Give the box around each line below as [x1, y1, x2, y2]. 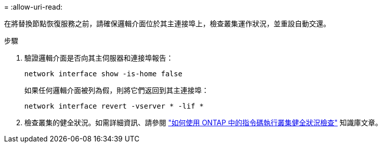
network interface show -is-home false [24, 70, 182, 78]
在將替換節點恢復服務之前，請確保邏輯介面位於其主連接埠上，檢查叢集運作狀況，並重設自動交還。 [4, 19, 330, 28]
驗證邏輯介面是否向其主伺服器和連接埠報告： [24, 54, 173, 62]
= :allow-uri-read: [4, 3, 63, 11]
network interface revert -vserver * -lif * [24, 102, 204, 110]
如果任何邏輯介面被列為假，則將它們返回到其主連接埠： [24, 86, 209, 94]
